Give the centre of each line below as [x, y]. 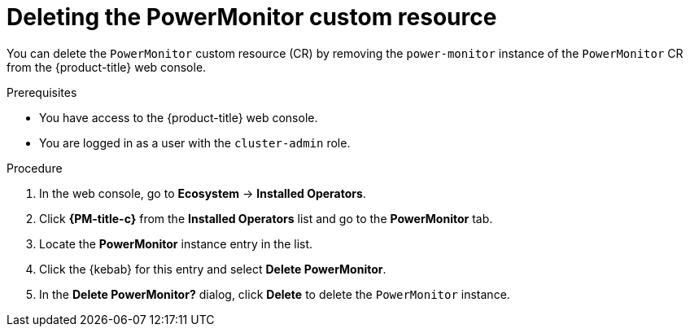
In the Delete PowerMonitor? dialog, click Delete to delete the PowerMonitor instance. [275, 294]
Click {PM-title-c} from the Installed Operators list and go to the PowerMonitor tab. [266, 218]
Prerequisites [42, 92]
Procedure [35, 168]
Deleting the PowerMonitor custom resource [252, 17]
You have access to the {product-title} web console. [179, 117]
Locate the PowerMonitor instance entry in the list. [176, 243]
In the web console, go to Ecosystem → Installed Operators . [203, 193]
